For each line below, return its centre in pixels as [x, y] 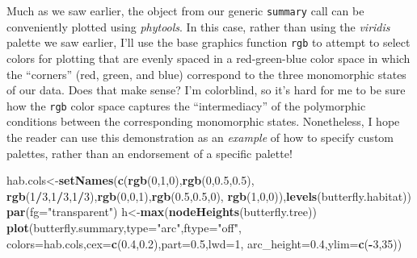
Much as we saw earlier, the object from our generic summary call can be [185, 10]
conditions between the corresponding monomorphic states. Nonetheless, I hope [203, 121]
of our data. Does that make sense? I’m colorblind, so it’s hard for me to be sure [206, 90]
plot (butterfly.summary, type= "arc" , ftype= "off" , [124, 227]
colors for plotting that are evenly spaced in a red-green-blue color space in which [208, 58]
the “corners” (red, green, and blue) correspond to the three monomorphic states [206, 74]
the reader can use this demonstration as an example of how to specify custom [200, 137]
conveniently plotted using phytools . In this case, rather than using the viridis [198, 26]
